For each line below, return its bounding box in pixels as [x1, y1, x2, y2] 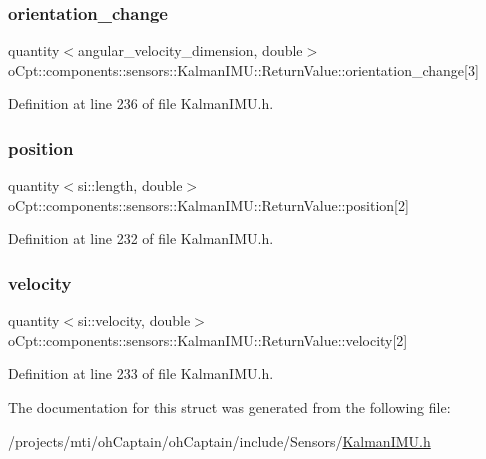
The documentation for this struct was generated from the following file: [8, 397, 451, 417]
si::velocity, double [78, 310, 191, 331]
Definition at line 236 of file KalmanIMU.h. [8, 93, 274, 114]
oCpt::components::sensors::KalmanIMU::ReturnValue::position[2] [8, 194, 409, 215]
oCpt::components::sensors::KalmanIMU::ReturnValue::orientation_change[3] [8, 59, 479, 80]
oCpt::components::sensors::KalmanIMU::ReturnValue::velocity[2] [8, 329, 408, 350]
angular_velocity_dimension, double [78, 40, 303, 61]
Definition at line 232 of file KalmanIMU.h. [8, 228, 274, 249]
